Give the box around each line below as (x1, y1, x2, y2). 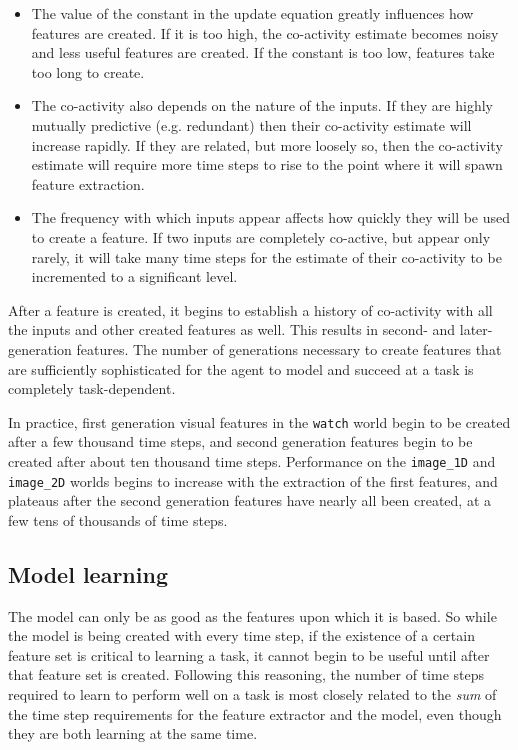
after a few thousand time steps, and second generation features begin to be (8, 431, 473, 452)
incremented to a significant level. (31, 266, 238, 287)
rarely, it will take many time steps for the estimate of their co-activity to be (31, 246, 502, 267)
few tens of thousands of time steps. (8, 509, 228, 530)
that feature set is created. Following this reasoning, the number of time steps (8, 664, 485, 685)
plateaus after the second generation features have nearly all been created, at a (8, 490, 492, 511)
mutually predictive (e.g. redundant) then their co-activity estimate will (31, 114, 472, 135)
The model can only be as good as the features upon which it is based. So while (8, 605, 497, 626)
